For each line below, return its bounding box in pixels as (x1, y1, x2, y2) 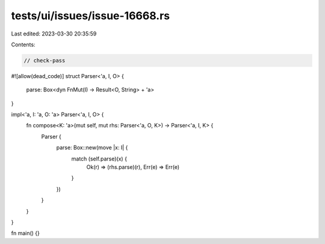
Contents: (11, 41, 36, 48)
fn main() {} (11, 230, 40, 237)
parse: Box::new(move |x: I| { (56, 144, 128, 151)
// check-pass (23, 57, 66, 64)
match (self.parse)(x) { (71, 155, 128, 162)
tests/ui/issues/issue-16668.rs (11, 9, 170, 22)
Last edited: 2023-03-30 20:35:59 (11, 30, 97, 37)
